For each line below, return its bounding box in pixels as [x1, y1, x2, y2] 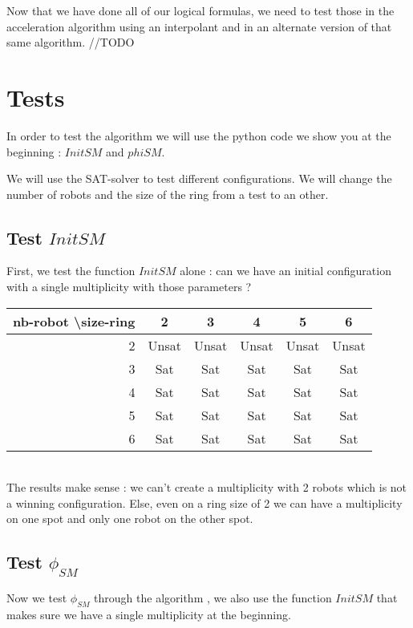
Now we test [6, 590, 67, 606]
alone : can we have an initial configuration [180, 262, 391, 279]
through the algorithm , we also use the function [94, 590, 332, 606]
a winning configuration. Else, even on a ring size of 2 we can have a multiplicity [6, 494, 403, 511]
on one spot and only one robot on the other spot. [6, 510, 253, 527]
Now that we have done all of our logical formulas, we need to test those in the [6, 2, 395, 18]
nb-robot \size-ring [13, 311, 136, 330]
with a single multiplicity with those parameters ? [6, 278, 252, 295]
